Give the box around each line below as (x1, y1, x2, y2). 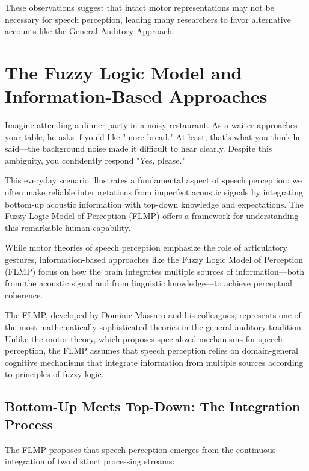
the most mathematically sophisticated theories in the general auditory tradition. (5, 321, 304, 333)
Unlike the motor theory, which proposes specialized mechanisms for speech (5, 332, 283, 345)
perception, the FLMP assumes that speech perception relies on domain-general (5, 344, 298, 357)
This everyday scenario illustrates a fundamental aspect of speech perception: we (5, 174, 302, 186)
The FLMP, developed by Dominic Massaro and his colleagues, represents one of (5, 309, 301, 321)
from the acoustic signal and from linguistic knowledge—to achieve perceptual (5, 277, 292, 289)
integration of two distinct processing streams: (5, 455, 175, 467)
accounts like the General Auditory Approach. (5, 25, 174, 37)
